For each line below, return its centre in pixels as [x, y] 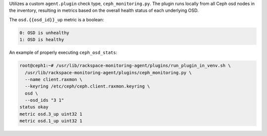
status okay [34, 107]
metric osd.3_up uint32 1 [51, 114]
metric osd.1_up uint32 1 [51, 121]
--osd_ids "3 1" [44, 100]
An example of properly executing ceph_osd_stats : [63, 52]
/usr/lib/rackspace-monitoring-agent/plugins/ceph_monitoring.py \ [108, 72]
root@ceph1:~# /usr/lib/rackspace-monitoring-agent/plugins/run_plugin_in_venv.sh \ [125, 66]
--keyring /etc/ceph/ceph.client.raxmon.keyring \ [88, 86]
